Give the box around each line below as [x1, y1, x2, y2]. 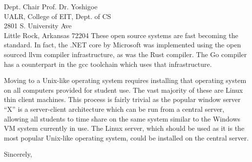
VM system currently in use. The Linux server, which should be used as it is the [4, 123, 245, 133]
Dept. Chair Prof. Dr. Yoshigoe [4, 1, 98, 11]
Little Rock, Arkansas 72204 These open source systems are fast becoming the [4, 30, 238, 40]
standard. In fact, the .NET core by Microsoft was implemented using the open [4, 40, 241, 50]
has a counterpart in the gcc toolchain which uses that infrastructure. [4, 59, 212, 69]
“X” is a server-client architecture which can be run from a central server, [4, 103, 225, 114]
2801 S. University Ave [4, 20, 72, 31]
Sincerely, [4, 149, 32, 159]
